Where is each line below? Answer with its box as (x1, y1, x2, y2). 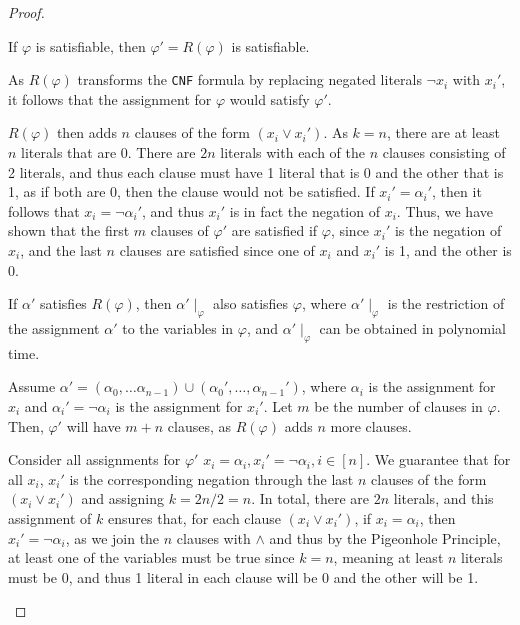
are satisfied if (231, 220, 318, 241)
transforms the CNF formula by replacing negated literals (77, 69, 422, 90)
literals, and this (393, 488, 494, 509)
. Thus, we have (396, 200, 493, 221)
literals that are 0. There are (21, 142, 196, 163)
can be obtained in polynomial (319, 317, 506, 338)
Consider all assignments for (8, 449, 181, 470)
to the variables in (122, 317, 234, 338)
